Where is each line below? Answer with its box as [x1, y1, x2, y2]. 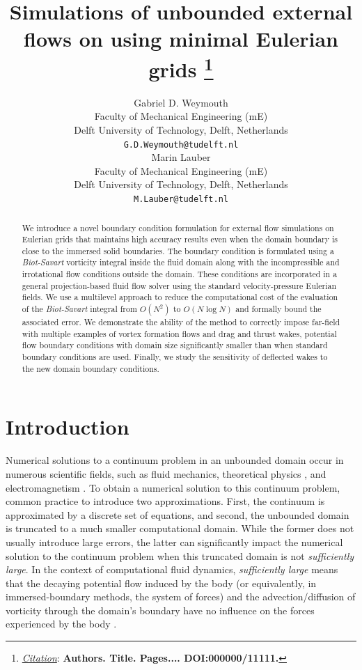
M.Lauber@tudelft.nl [133, 194, 229, 205]
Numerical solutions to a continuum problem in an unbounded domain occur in [6, 453, 344, 467]
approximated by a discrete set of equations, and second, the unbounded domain [6, 507, 349, 522]
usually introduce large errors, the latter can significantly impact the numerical [6, 534, 343, 549]
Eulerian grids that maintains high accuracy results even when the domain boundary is [22, 233, 338, 245]
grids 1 [148, 52, 214, 83]
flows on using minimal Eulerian [24, 24, 338, 53]
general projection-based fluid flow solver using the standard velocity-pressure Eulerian [22, 279, 337, 291]
